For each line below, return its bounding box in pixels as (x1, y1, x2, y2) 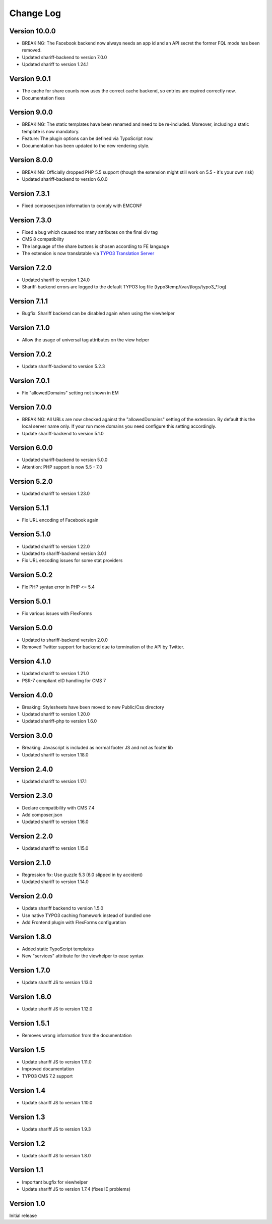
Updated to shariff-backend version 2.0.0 (22, 637, 108, 643)
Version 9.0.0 (9, 108, 53, 117)
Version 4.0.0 (9, 691, 53, 699)
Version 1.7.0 (9, 966, 50, 975)
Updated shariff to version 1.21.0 (22, 671, 89, 677)
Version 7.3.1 (9, 189, 50, 198)
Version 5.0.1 (9, 597, 51, 606)
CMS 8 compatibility (22, 236, 64, 242)
